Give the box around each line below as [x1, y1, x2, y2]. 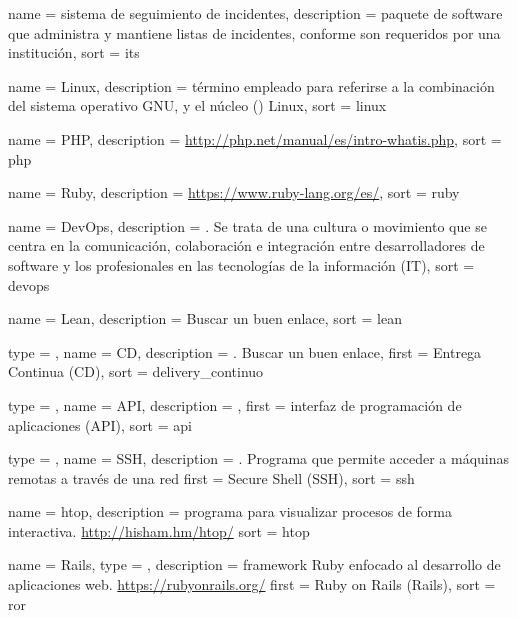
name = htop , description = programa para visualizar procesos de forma [8, 501, 452, 522]
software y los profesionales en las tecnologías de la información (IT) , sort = [8, 254, 475, 275]
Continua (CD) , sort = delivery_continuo [8, 361, 264, 382]
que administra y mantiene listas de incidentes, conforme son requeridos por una [8, 22, 501, 43]
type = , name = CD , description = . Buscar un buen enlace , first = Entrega [8, 341, 482, 362]
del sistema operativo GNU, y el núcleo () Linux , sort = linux [8, 95, 387, 116]
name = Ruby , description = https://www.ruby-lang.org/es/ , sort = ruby [8, 182, 460, 203]
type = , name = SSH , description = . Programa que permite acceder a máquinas [8, 448, 510, 469]
